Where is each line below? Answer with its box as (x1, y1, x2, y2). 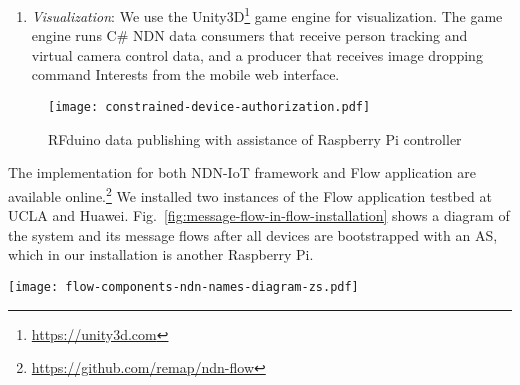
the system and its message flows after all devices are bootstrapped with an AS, (8, 224, 498, 245)
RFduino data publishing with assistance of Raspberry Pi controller (48, 128, 462, 149)
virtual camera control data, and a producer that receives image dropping (31, 44, 483, 65)
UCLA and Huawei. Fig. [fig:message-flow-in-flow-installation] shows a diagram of (8, 205, 510, 226)
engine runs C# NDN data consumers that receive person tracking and (31, 25, 468, 46)
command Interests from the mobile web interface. (31, 64, 340, 85)
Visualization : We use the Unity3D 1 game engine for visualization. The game (31, 3, 503, 26)
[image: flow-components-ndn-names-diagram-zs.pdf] (8, 279, 359, 294)
